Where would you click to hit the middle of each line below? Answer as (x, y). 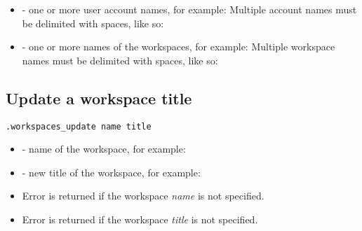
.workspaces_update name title (79, 126)
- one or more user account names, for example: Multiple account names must (189, 9)
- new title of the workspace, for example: (111, 172)
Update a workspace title (99, 98)
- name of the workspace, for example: (104, 149)
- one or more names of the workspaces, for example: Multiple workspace (179, 47)
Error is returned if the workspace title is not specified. (140, 219)
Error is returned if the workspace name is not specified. (143, 196)
